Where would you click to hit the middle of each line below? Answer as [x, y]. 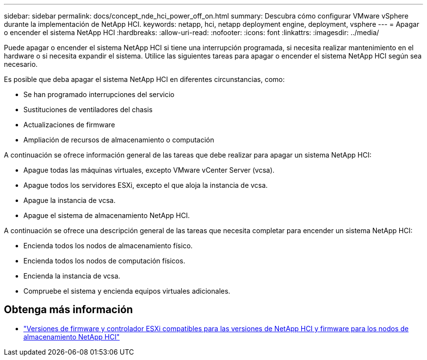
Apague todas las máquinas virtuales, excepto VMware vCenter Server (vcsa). [149, 170]
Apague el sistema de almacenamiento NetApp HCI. [107, 215]
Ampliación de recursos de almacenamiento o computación [119, 140]
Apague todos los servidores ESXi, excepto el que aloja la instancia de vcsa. [146, 185]
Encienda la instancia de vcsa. [72, 276]
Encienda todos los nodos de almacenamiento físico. [108, 246]
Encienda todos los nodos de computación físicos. [104, 261]
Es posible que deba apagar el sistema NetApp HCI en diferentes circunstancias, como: [145, 79]
